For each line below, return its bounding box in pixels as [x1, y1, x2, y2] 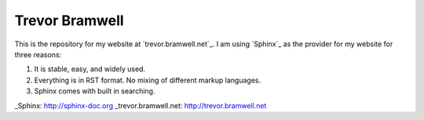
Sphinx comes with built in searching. [34, 86, 155, 96]
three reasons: [14, 49, 62, 59]
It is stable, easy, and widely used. [34, 64, 145, 74]
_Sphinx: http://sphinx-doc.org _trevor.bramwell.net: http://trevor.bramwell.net [14, 100, 267, 110]
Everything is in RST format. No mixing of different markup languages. [34, 75, 261, 85]
